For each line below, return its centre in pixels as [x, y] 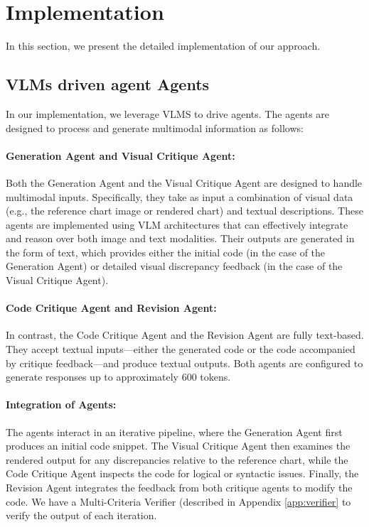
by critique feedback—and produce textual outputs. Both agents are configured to [184, 363]
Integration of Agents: [61, 404]
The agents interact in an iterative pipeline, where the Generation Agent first [174, 431]
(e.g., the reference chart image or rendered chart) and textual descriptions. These [184, 211]
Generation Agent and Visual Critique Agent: [121, 155]
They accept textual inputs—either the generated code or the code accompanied [181, 349]
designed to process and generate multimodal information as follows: [155, 127]
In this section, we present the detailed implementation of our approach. [163, 46]
